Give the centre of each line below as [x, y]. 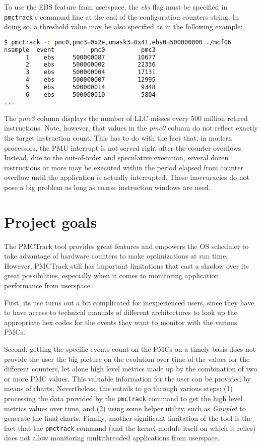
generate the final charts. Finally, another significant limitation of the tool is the [128, 418]
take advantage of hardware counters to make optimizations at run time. [116, 256]
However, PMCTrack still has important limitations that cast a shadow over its [126, 265]
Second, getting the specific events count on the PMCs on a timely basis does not [130, 348]
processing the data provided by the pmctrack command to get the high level [123, 398]
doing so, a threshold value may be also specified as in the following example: [123, 26]
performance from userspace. [48, 285]
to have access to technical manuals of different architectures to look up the [121, 312]
